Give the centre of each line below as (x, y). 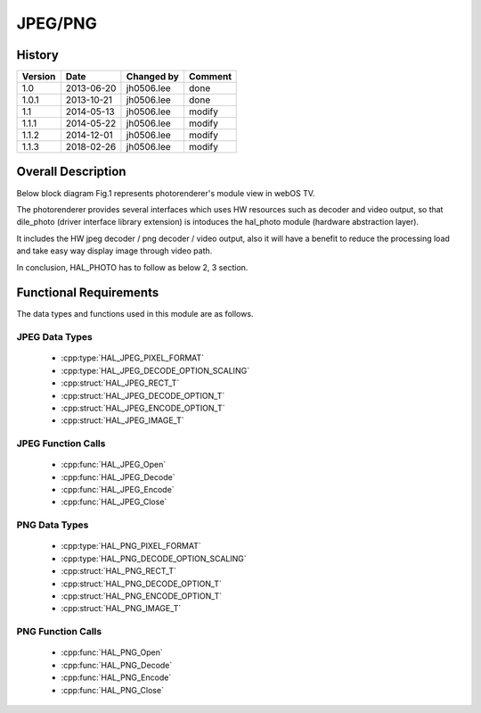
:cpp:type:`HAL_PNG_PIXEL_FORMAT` (131, 546)
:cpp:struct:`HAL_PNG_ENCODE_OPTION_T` (142, 596)
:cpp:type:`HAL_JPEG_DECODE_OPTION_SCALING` (155, 370)
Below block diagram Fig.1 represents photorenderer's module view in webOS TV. (166, 193)
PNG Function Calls (59, 632)
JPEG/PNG (57, 23)
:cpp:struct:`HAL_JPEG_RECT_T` (120, 383)
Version (39, 77)
